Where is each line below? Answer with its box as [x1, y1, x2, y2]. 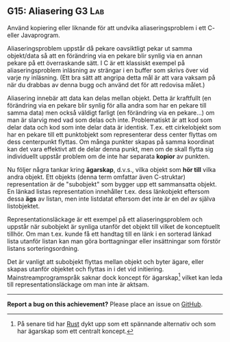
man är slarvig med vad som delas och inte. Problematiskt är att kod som [7, 116, 213, 124]
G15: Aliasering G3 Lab [7, 5, 105, 17]
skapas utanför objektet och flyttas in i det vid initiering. [7, 265, 164, 273]
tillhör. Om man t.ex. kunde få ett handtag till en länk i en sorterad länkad [7, 230, 212, 238]
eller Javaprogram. [7, 31, 60, 39]
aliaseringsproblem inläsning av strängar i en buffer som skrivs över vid [7, 66, 209, 74]
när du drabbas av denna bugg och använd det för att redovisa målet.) [7, 80, 205, 88]
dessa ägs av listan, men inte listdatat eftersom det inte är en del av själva [7, 195, 216, 203]
